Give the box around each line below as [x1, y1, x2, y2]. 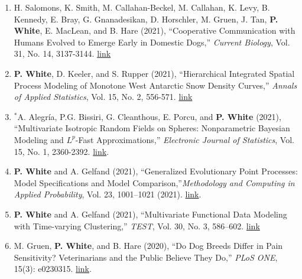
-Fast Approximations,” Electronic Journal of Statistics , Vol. [75, 133, 294, 145]
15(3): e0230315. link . [14, 262, 92, 275]
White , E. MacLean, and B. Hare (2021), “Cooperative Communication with [14, 24, 295, 37]
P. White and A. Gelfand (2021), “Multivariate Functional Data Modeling [14, 207, 287, 220]
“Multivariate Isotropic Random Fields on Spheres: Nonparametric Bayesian [14, 122, 290, 134]
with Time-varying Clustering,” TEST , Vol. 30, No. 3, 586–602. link [14, 219, 260, 232]
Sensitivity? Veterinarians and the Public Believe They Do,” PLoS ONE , [14, 251, 278, 263]
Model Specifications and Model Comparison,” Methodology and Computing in [14, 176, 295, 189]
